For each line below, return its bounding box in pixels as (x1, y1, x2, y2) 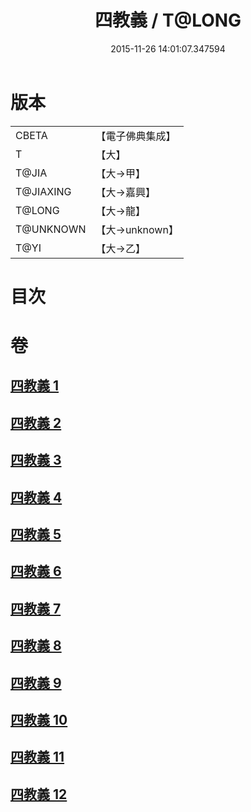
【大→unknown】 (95, 222, 179, 236)
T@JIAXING (15, 184, 72, 198)
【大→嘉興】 (95, 185, 156, 199)
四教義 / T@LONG (94, 9, 242, 32)
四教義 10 (10, 711, 68, 728)
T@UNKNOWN (15, 222, 87, 236)
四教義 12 (10, 786, 68, 803)
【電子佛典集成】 (95, 129, 177, 143)
